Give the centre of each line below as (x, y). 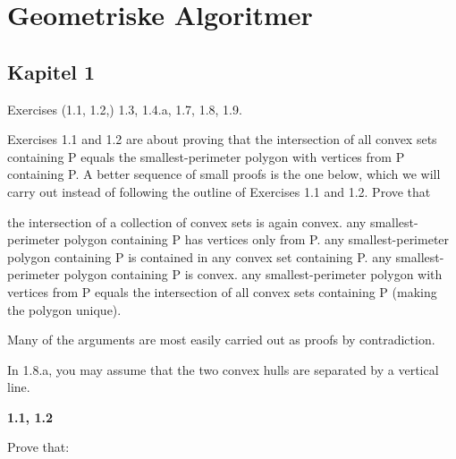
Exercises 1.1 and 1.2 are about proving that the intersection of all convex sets (222, 139)
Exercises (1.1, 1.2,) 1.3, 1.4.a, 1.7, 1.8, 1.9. (125, 109)
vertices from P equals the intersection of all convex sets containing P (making (222, 291)
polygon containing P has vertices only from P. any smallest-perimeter (257, 239)
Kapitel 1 (51, 71)
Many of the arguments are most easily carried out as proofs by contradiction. (221, 340)
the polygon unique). (64, 309)
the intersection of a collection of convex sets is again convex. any (187, 221)
